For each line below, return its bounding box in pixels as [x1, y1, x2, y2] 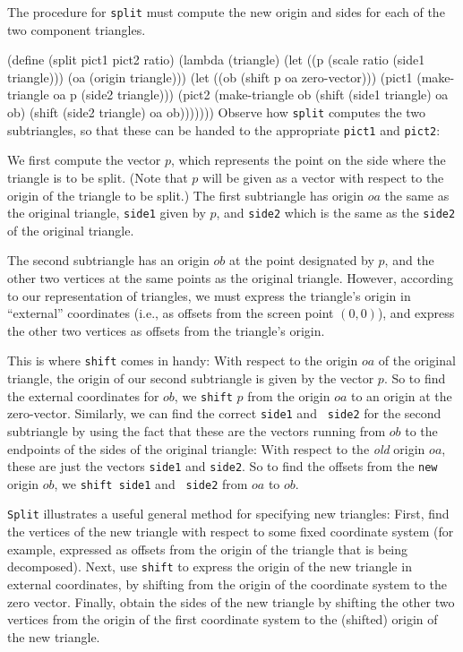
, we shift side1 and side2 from [54, 474, 248, 493]
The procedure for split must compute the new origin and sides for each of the [7, 3, 445, 21]
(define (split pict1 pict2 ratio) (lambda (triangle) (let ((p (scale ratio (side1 [7, 50, 425, 69]
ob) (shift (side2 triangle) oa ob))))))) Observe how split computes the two [7, 103, 426, 122]
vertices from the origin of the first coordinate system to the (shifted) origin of [7, 610, 438, 629]
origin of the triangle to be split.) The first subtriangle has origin [7, 185, 364, 204]
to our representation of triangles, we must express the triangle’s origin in [7, 286, 411, 305]
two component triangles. [7, 20, 146, 39]
